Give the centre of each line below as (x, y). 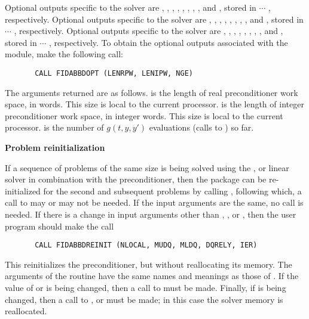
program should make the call (59, 226)
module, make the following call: (64, 54)
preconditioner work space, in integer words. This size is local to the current (144, 115)
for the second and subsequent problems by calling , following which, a (172, 191)
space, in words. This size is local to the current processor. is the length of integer (154, 104)
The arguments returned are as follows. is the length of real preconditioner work (152, 92)
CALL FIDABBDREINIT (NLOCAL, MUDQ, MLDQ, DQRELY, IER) (146, 245)
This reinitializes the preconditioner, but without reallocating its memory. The (149, 264)
